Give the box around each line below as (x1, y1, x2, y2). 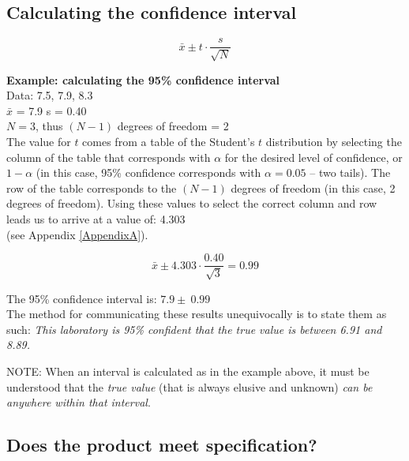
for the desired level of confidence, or (224, 148, 403, 165)
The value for (6, 133, 71, 150)
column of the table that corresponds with (6, 148, 211, 165)
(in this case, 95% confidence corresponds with (36, 164, 261, 181)
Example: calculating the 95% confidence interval (6, 71, 280, 88)
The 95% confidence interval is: (6, 290, 157, 306)
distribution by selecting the (265, 133, 402, 150)
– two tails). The (310, 164, 391, 181)
